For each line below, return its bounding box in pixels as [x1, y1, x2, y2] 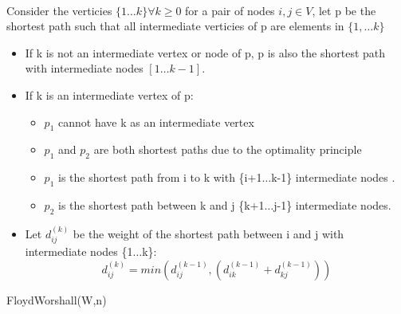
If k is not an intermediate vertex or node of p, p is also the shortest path [25, 44, 386, 61]
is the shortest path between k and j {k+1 [57, 196, 265, 213]
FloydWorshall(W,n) [6, 291, 107, 308]
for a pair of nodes [185, 2, 275, 18]
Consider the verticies [6, 2, 112, 18]
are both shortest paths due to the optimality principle [93, 141, 362, 158]
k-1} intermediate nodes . [271, 169, 395, 186]
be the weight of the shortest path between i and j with [73, 225, 344, 241]
